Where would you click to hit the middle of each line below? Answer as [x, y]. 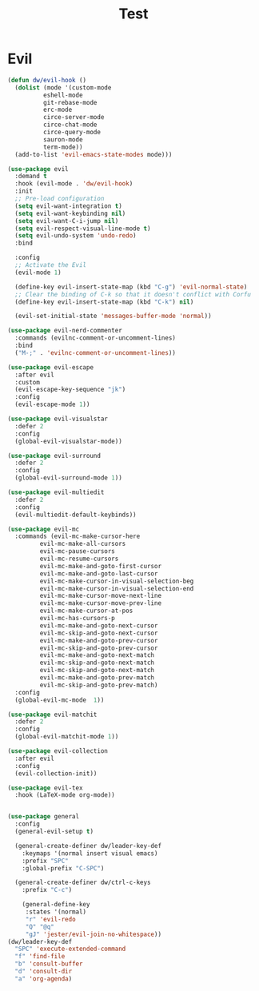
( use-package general [44, 817]
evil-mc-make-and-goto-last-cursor [99, 573]
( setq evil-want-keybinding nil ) [70, 213]
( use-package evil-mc [44, 529]
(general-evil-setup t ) [54, 832]
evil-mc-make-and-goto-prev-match [97, 678]
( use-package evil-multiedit [56, 492]
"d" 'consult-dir [44, 972]
